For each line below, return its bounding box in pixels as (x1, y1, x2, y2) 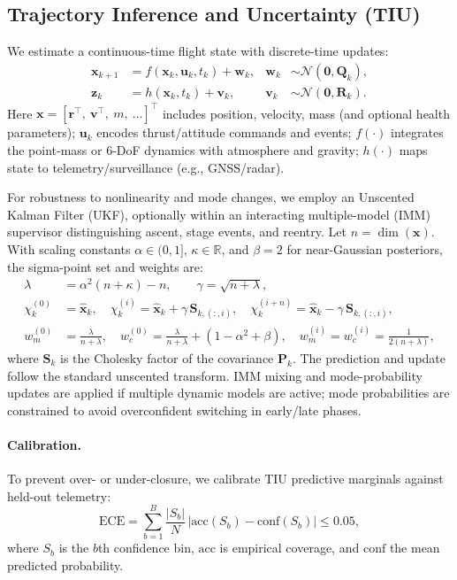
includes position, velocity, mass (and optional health (162, 104, 450, 122)
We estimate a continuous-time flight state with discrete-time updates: (7, 42, 389, 60)
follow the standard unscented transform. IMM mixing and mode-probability (7, 366, 423, 384)
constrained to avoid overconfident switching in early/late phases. (7, 400, 362, 419)
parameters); (7, 123, 76, 142)
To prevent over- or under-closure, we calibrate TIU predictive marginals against (7, 469, 444, 488)
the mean (389, 538, 440, 557)
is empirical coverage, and (219, 538, 360, 557)
